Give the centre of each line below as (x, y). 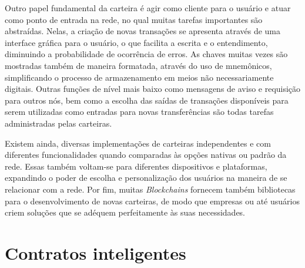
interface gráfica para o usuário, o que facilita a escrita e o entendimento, (136, 42)
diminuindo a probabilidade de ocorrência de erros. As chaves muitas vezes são (146, 54)
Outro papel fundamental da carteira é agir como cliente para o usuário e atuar (148, 8)
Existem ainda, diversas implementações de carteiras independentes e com (138, 143)
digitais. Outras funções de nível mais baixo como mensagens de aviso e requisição (153, 89)
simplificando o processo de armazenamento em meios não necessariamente (139, 77)
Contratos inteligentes (95, 252)
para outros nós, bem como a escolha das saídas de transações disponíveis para (147, 100)
